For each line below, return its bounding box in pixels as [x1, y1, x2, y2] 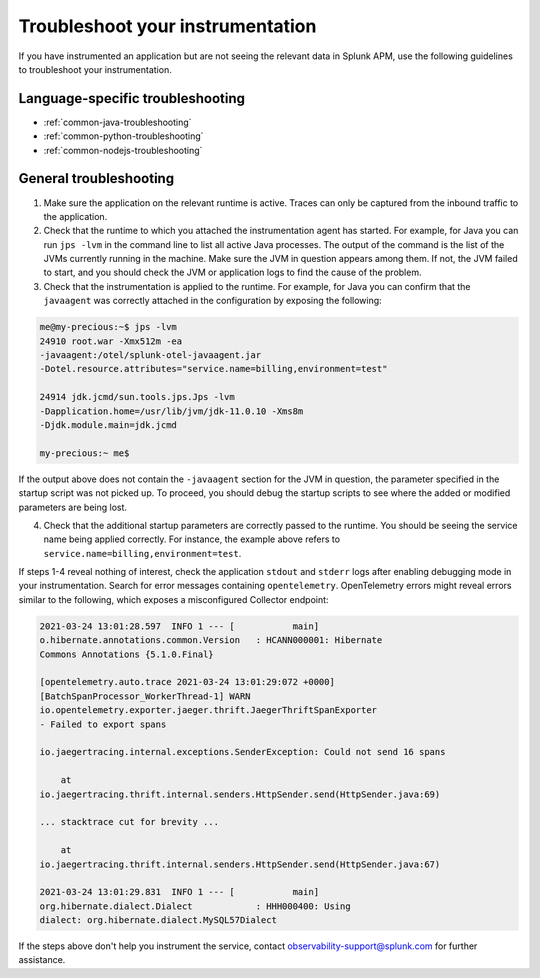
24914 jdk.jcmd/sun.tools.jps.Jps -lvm [39, 391, 235, 403]
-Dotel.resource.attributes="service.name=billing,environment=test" [39, 363, 388, 375]
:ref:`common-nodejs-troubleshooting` [43, 144, 203, 156]
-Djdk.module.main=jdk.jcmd [39, 419, 177, 430]
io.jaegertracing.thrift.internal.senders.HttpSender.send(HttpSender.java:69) [39, 788, 441, 800]
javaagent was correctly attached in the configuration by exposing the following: [43, 295, 382, 307]
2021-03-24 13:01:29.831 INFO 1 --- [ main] [39, 886, 320, 898]
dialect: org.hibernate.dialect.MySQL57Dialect [39, 915, 277, 926]
